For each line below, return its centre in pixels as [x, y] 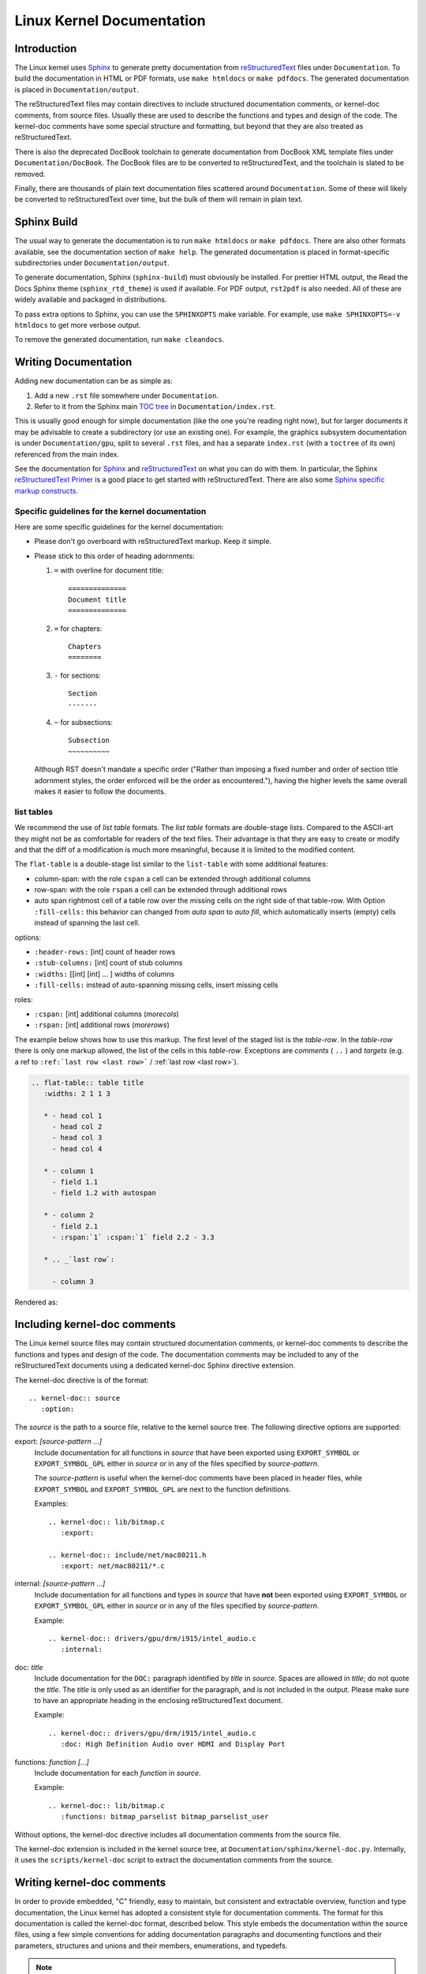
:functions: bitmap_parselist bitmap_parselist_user [164, 1817]
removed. [30, 174]
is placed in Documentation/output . [77, 89]
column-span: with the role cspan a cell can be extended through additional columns [172, 878]
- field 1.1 [75, 1182]
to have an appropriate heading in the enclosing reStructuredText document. [159, 1700]
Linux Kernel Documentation [110, 21]
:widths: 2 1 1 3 [77, 1093]
